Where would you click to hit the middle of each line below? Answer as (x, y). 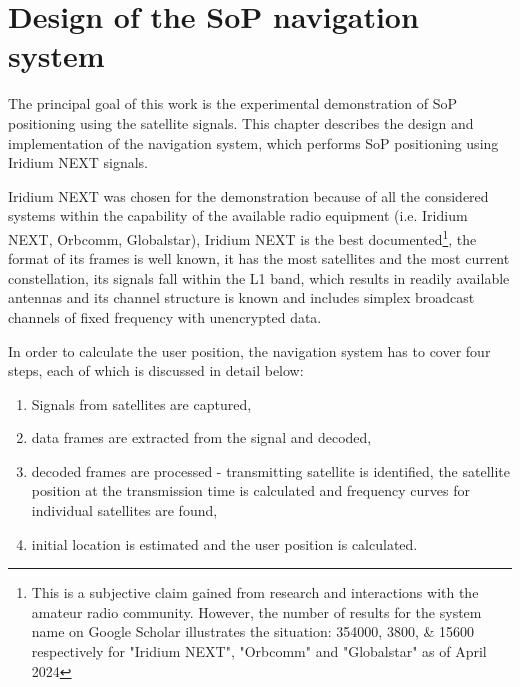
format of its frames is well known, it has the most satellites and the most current (259, 258)
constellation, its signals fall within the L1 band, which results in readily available (259, 277)
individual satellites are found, (124, 510)
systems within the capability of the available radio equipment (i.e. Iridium (238, 215)
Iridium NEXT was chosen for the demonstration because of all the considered (248, 195)
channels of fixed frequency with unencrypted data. (165, 316)
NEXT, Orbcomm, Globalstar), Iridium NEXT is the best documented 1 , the (242, 237)
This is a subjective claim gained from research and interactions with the (255, 592)
